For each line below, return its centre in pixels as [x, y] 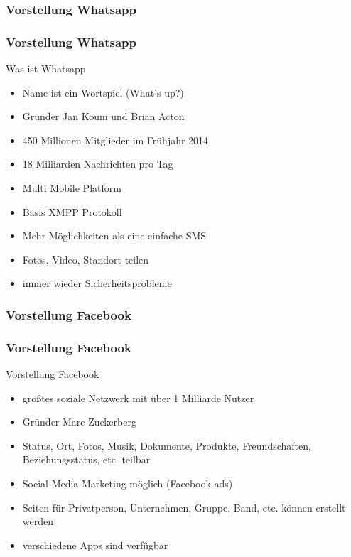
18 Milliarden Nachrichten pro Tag [98, 164]
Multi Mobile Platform [72, 188]
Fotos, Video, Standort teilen [86, 259]
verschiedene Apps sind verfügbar [95, 545]
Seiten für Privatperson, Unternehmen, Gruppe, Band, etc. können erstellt [184, 507]
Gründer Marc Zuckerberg [79, 422]
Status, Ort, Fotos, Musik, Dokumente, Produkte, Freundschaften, [167, 445]
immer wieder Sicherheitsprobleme [97, 283]
